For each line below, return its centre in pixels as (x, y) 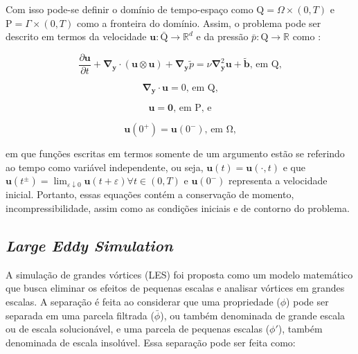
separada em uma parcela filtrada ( (80, 315)
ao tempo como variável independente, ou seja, (105, 167)
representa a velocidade (278, 180)
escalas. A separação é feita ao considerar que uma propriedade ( (143, 302)
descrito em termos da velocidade (76, 36)
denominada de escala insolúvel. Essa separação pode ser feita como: (151, 342)
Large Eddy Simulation (89, 246)
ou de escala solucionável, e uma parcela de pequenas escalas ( (138, 329)
